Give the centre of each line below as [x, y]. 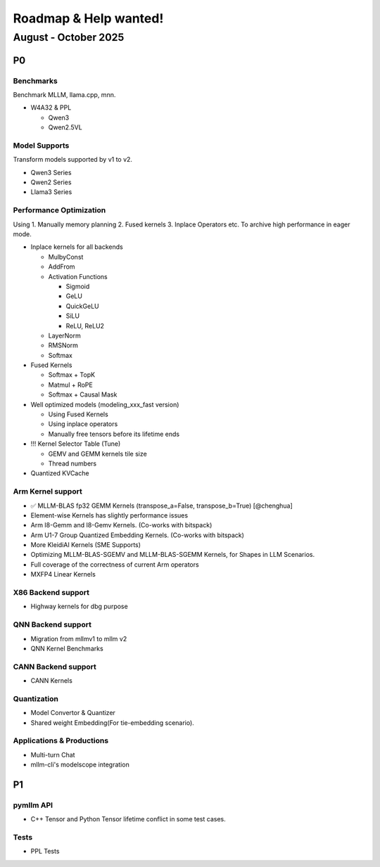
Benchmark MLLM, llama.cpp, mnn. [64, 94]
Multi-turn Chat [53, 754]
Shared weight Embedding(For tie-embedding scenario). [113, 722]
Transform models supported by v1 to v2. [73, 160]
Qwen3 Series [51, 172]
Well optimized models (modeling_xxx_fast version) [105, 404]
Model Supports [41, 146]
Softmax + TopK [71, 375]
